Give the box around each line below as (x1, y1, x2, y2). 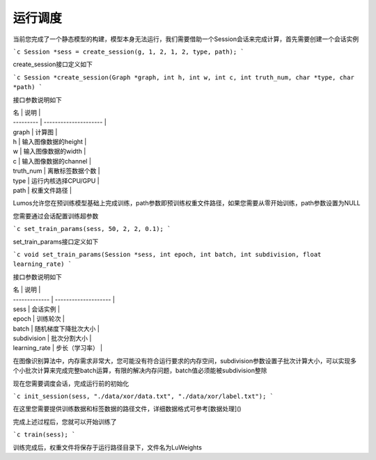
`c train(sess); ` (13, 431, 76, 438)
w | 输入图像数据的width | (13, 147, 86, 156)
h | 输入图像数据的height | (13, 138, 87, 146)
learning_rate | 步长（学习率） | (13, 344, 103, 352)
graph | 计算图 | (13, 127, 58, 136)
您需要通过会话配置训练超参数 (13, 212, 99, 220)
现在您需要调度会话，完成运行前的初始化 (13, 379, 129, 388)
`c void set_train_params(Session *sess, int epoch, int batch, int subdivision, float (13, 251, 322, 258)
